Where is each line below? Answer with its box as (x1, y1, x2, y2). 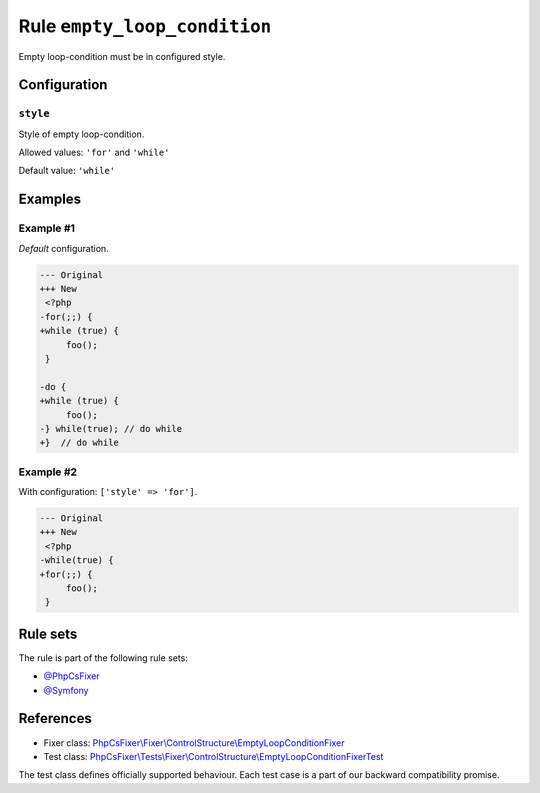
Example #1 (18, 221, 75, 235)
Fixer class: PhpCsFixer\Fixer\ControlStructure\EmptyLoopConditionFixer (43, 736, 345, 749)
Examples (18, 191, 82, 208)
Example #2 (18, 465, 78, 479)
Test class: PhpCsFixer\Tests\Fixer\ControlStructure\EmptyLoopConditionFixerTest (43, 750, 384, 762)
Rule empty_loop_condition (18, 15, 272, 37)
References (18, 710, 92, 727)
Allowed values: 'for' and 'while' (18, 146, 170, 159)
